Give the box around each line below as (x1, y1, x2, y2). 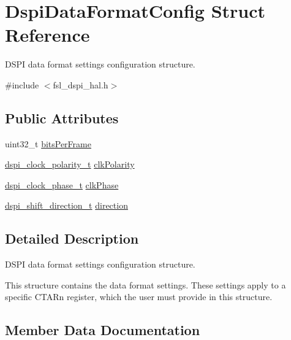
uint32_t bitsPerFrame (5, 137, 91, 150)
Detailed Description (5, 229, 139, 248)
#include (5, 78, 39, 91)
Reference (5, 22, 90, 47)
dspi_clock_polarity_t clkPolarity (5, 158, 135, 171)
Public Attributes (5, 108, 119, 127)
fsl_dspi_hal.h (53, 78, 108, 91)
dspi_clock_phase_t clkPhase (5, 178, 119, 191)
